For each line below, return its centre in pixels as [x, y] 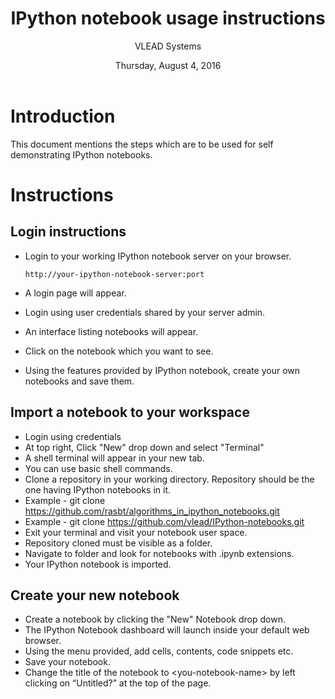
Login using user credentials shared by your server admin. [145, 312]
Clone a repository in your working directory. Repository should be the [169, 479]
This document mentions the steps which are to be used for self [142, 144]
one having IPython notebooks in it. [98, 489]
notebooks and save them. [79, 381]
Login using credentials [73, 436]
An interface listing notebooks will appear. [111, 331]
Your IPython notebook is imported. [98, 564]
